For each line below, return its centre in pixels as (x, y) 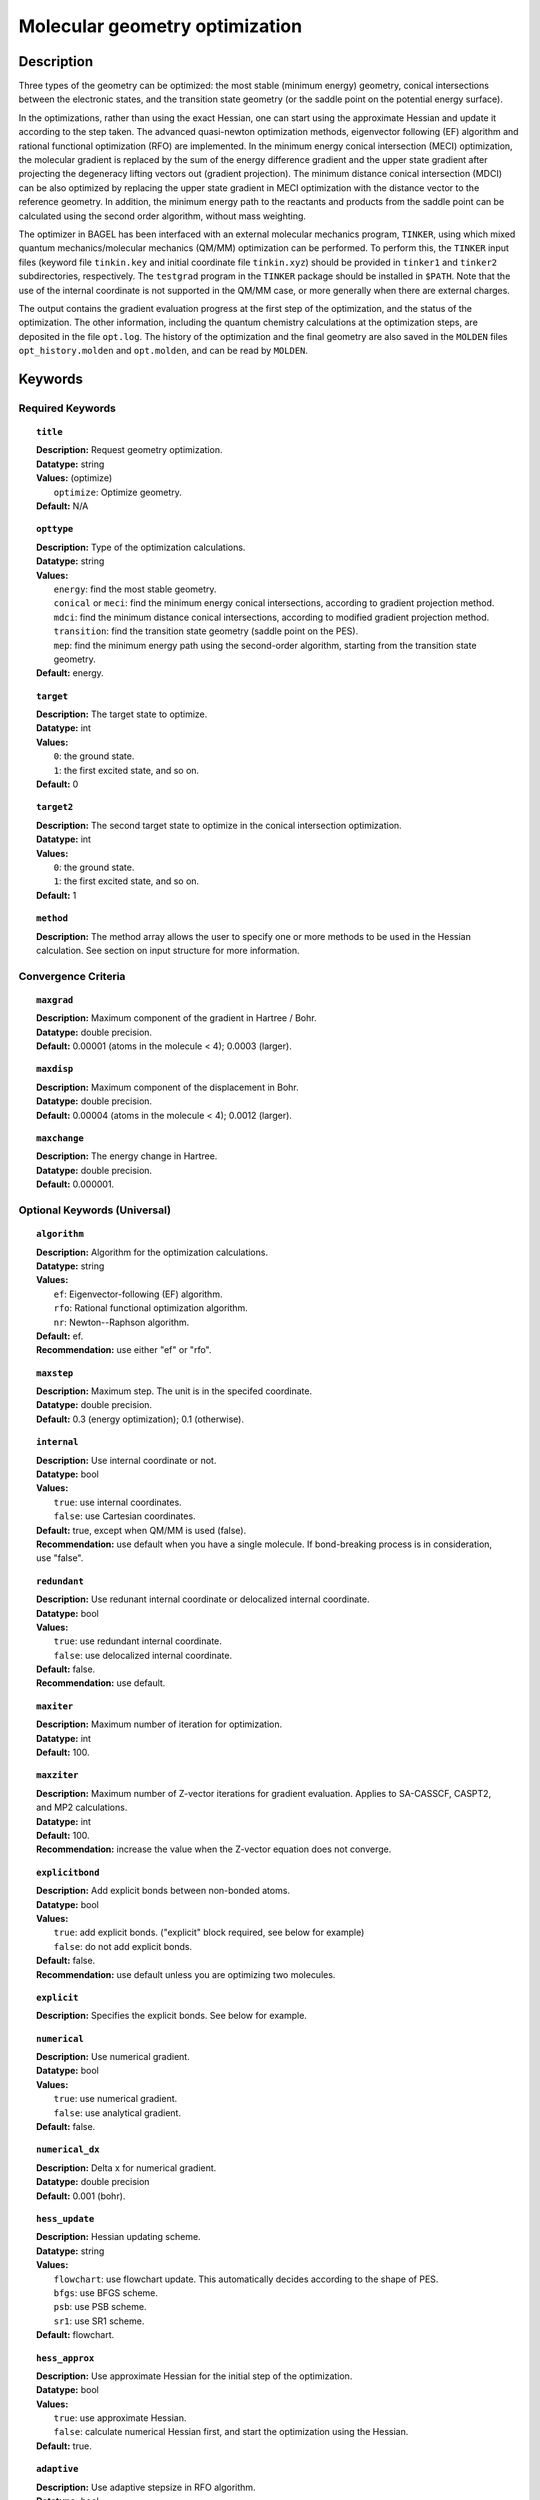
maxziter (57, 1775)
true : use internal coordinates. (117, 1502)
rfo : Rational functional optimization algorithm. (151, 1308)
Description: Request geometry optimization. (129, 450)
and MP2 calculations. (82, 1807)
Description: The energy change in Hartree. (127, 1156)
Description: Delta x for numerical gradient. (126, 2167)
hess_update (65, 2218)
